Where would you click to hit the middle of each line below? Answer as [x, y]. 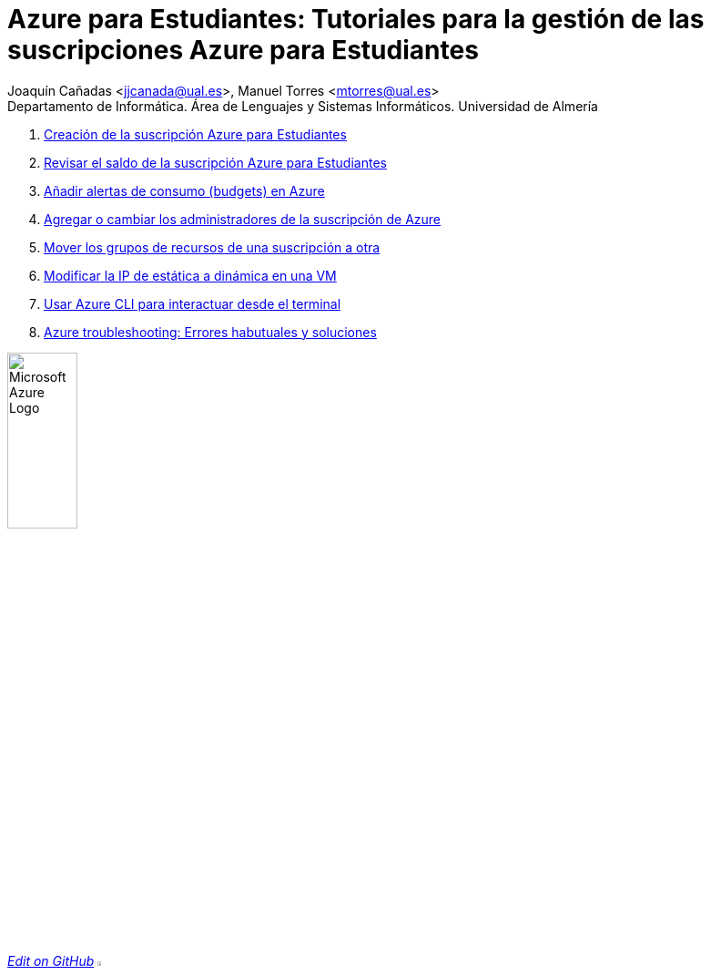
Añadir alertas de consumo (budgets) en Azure [184, 190]
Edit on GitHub [51, 961]
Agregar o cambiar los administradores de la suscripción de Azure [243, 219]
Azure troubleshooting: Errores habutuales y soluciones [210, 332]
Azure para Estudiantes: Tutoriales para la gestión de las [356, 19]
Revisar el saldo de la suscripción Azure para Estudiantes [215, 162]
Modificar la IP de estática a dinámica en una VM [190, 275]
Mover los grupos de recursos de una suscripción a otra [212, 247]
